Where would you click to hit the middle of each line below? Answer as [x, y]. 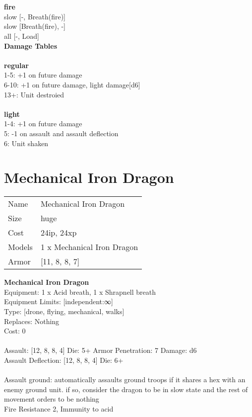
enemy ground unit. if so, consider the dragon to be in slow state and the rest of [126, 389]
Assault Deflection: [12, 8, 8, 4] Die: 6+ [64, 360]
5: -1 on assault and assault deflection [61, 133]
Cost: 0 [15, 331]
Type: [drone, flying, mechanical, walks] [64, 311]
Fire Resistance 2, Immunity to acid [59, 408]
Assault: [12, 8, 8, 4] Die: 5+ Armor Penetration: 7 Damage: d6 [100, 350]
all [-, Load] [22, 36]
